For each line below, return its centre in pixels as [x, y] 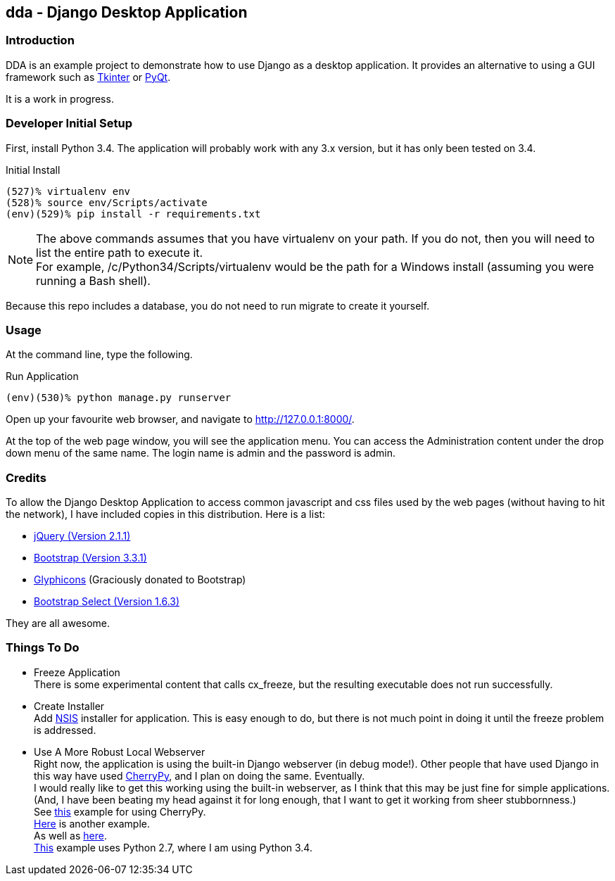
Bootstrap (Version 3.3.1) [90, 558]
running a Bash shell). [93, 280]
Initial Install [33, 170]
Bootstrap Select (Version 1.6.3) [107, 602]
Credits [26, 477]
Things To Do [43, 648]
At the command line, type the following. [99, 355]
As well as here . [70, 835]
